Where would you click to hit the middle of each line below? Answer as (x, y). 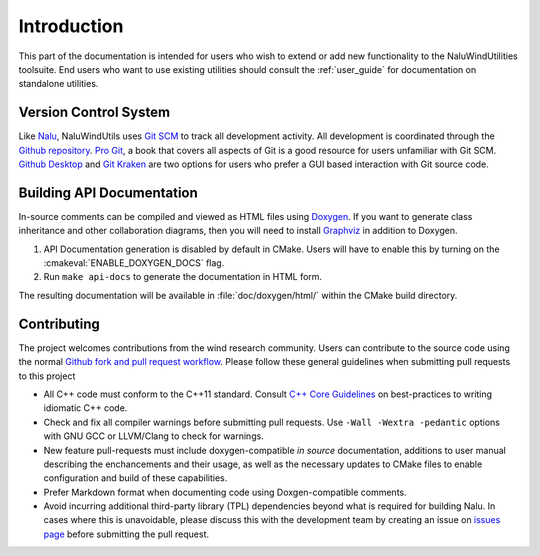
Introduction (71, 26)
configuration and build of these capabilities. (135, 478)
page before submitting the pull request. (126, 534)
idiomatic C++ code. (85, 408)
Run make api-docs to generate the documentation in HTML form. (183, 277)
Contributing (59, 323)
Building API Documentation (108, 192)
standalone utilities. (58, 84)
